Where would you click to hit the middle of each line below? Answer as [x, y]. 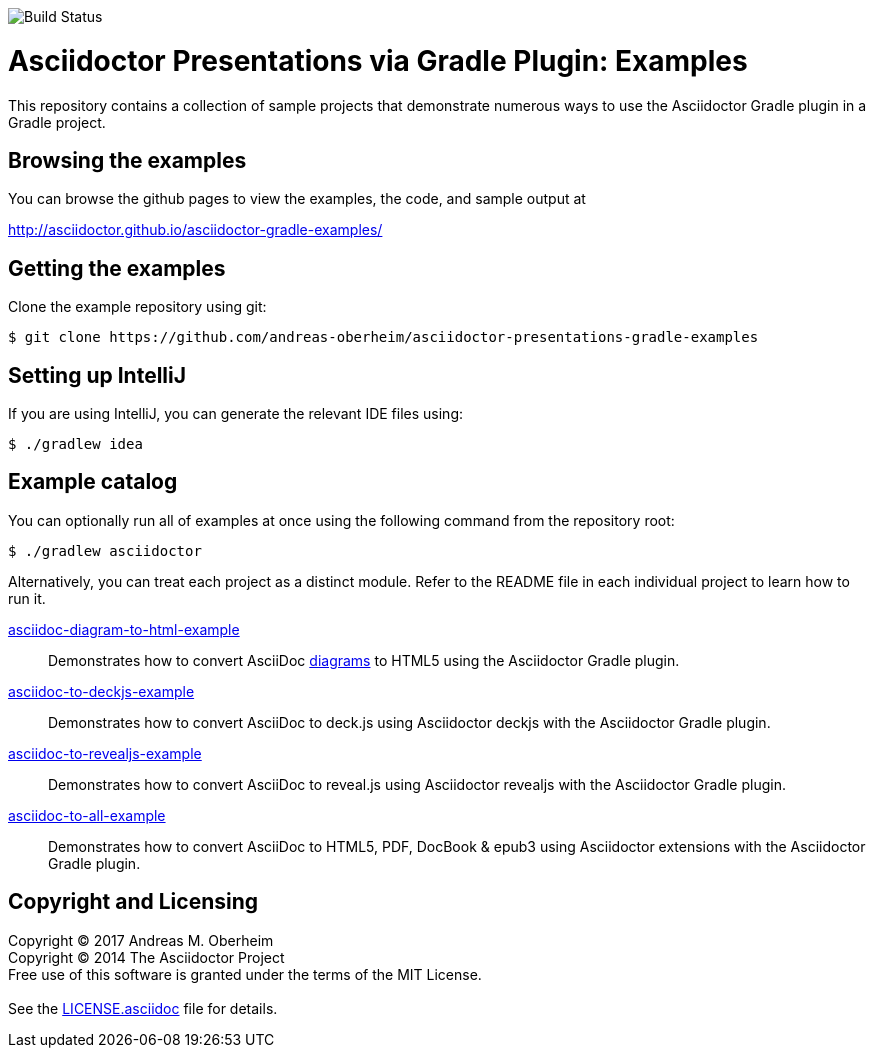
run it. [27, 598]
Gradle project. [57, 122]
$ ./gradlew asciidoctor [105, 550]
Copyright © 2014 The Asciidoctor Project [146, 957]
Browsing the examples [127, 160]
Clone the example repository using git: [137, 307]
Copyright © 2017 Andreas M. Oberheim [141, 940]
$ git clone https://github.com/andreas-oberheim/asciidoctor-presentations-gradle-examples [383, 337]
